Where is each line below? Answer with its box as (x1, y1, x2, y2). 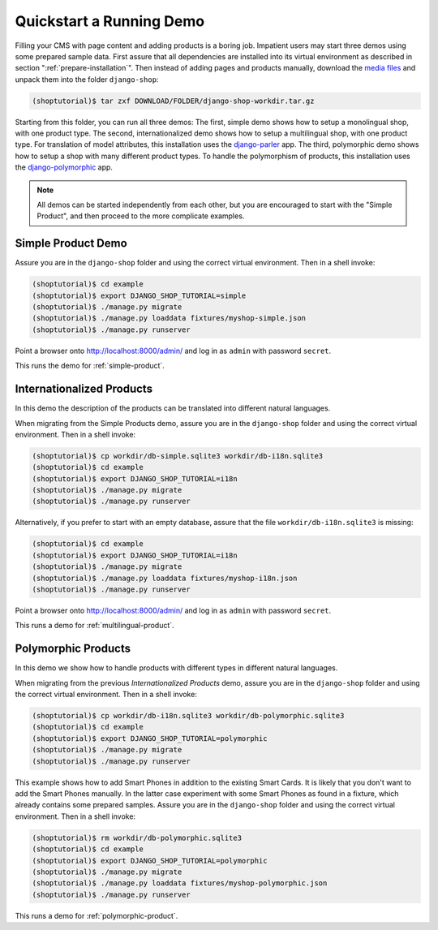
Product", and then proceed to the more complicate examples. (36, 211, 245, 221)
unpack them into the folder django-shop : (15, 74, 159, 84)
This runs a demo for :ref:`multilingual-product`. (15, 621, 174, 631)
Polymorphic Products (15, 642, 131, 656)
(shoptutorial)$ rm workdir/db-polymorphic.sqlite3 (32, 833, 243, 842)
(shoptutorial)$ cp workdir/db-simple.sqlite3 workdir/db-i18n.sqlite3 (32, 451, 324, 460)
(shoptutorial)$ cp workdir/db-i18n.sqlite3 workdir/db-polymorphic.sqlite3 (32, 711, 345, 721)
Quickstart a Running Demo (15, 12, 205, 30)
